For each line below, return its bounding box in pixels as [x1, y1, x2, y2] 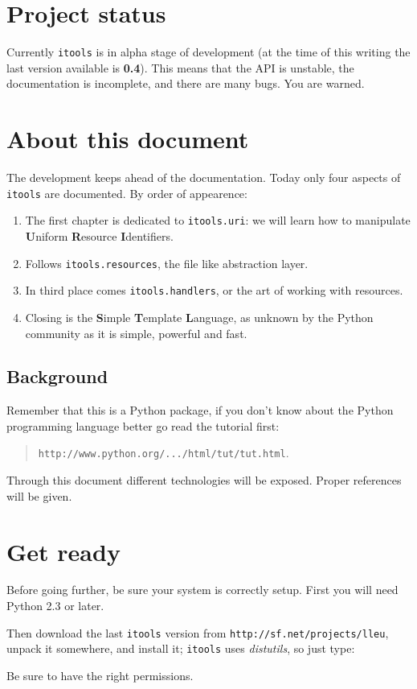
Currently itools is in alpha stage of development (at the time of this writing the [6, 43, 411, 60]
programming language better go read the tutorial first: [6, 417, 280, 434]
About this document [6, 122, 249, 155]
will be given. [6, 487, 72, 504]
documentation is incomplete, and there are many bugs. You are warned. [6, 75, 365, 92]
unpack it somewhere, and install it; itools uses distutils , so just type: [6, 640, 355, 657]
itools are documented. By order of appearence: [6, 184, 247, 201]
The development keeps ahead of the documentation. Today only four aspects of [6, 169, 401, 186]
